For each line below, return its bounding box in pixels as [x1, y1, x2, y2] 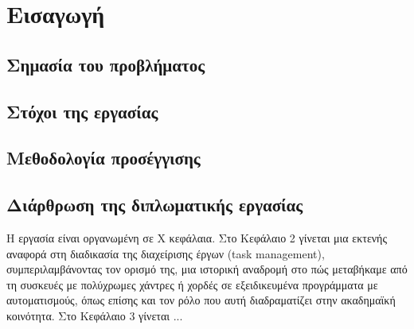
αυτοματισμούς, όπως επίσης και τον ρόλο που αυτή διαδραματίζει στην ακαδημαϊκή [6, 292, 396, 308]
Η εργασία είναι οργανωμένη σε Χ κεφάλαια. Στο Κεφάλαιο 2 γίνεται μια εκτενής [6, 229, 387, 246]
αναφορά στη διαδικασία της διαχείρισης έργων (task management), [6, 245, 325, 261]
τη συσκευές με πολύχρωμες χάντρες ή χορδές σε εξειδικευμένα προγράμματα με [6, 276, 378, 292]
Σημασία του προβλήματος [6, 52, 205, 76]
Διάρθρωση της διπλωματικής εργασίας [6, 192, 303, 217]
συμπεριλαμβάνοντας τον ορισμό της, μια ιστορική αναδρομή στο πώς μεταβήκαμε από [6, 261, 408, 277]
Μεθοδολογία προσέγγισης [6, 145, 201, 170]
